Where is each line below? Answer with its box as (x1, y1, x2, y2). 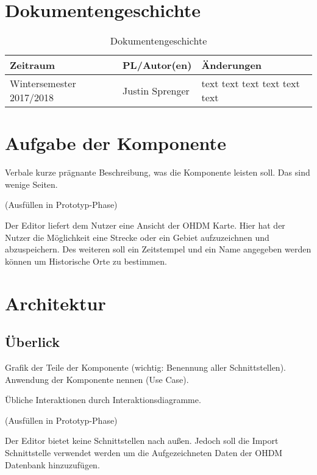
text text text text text (201, 76, 300, 91)
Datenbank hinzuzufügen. (5, 458, 100, 471)
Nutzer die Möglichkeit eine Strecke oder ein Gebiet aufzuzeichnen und (5, 230, 269, 243)
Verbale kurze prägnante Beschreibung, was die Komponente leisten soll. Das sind (5, 166, 310, 179)
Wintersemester (10, 76, 76, 91)
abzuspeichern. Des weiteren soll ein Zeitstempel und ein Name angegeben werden (5, 243, 312, 255)
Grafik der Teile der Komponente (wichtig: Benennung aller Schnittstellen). (5, 360, 286, 373)
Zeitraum (10, 58, 55, 73)
